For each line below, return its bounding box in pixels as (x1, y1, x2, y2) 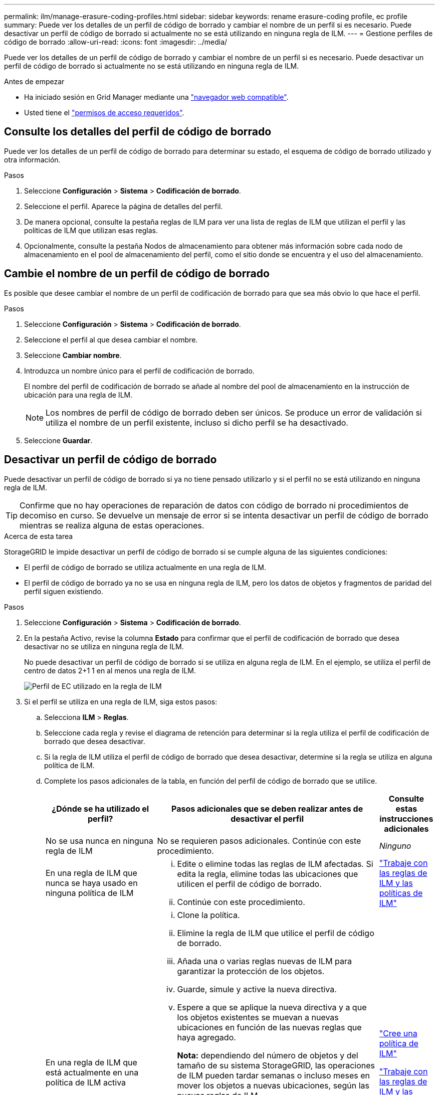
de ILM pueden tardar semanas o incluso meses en (177, 1070, 370, 1080)
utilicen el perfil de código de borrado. (177, 878, 322, 889)
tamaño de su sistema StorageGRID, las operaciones (177, 1060, 375, 1070)
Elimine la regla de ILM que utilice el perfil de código (177, 928, 374, 938)
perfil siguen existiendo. (24, 587, 103, 596)
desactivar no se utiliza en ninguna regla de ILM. (24, 642, 184, 651)
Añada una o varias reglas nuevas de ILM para (177, 956, 352, 966)
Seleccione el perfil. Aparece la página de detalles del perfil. (24, 202, 223, 211)
